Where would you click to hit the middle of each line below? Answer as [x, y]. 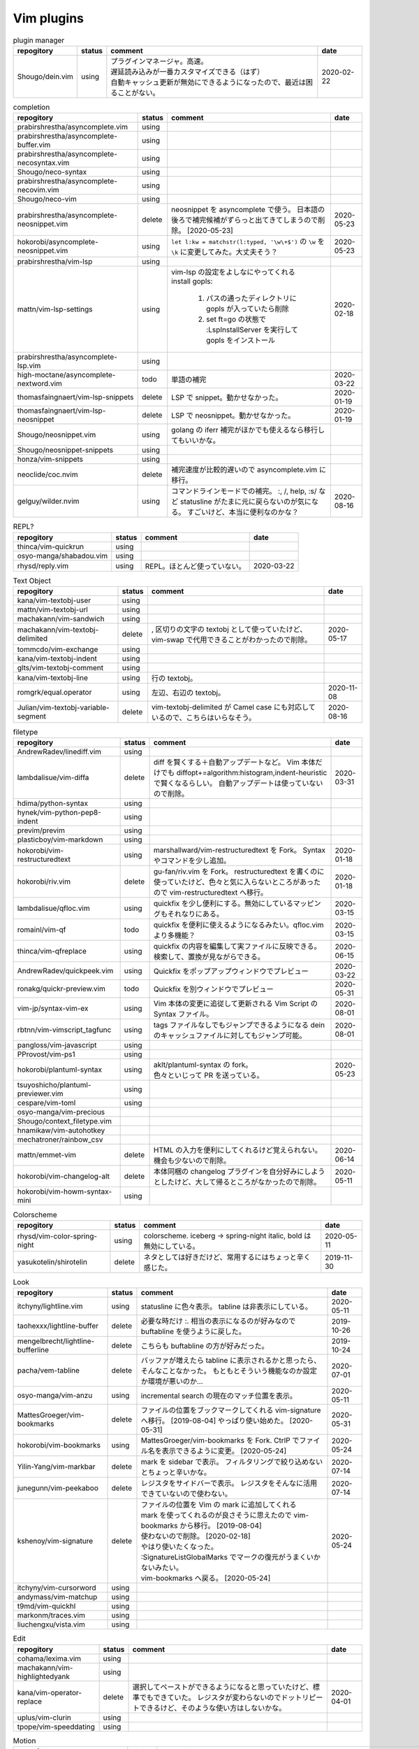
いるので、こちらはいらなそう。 [204, 718]
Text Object [32, 581]
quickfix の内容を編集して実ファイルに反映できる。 [237, 947]
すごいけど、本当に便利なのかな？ [243, 512]
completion [31, 107]
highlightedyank [43, 1676]
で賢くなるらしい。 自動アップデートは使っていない [238, 784]
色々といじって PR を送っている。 [209, 1075]
